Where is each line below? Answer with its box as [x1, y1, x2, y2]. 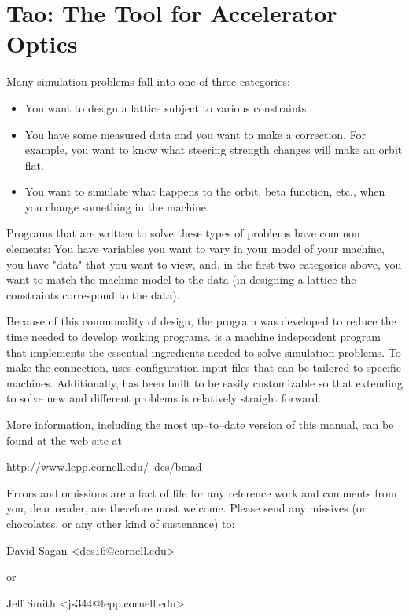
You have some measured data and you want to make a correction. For [24, 126, 367, 142]
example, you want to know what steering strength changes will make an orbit [24, 141, 403, 158]
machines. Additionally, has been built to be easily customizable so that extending [6, 374, 403, 390]
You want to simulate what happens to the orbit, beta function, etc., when [24, 183, 385, 200]
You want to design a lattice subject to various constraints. [24, 99, 310, 115]
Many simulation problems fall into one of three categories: [6, 73, 290, 90]
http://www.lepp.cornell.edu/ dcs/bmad [6, 458, 202, 475]
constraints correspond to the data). [6, 286, 180, 302]
